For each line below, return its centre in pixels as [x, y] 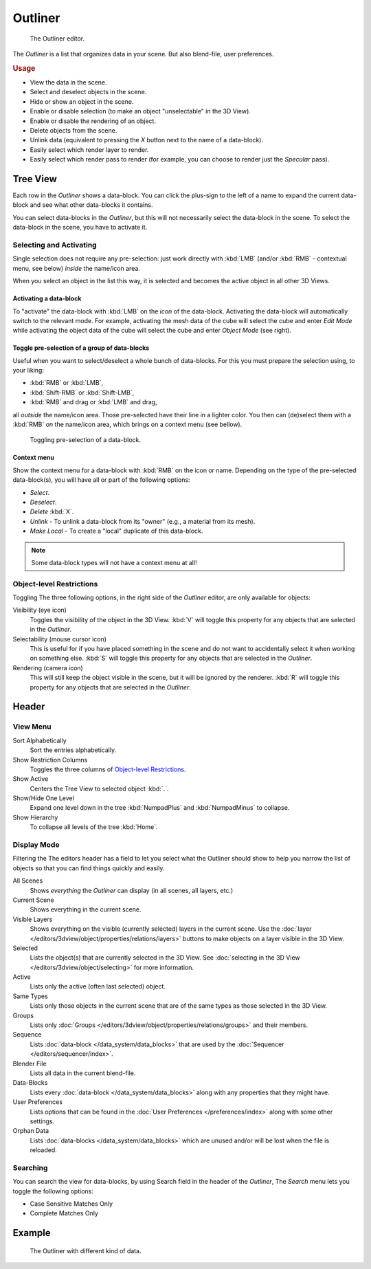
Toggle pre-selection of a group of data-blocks [81, 348]
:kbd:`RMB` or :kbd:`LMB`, [66, 383]
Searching [30, 1167]
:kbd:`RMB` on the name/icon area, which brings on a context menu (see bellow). [127, 424]
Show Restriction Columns [50, 760]
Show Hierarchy [35, 817]
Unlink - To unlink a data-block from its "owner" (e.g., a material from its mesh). [143, 521]
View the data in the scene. [68, 82]
